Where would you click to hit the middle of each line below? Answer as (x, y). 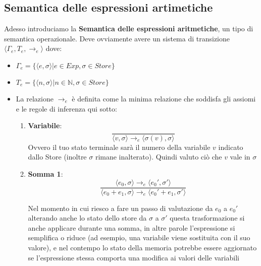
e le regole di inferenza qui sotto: (66, 108)
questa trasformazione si (207, 218)
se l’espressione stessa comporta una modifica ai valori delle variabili (134, 257)
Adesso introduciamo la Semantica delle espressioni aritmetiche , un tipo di (129, 29)
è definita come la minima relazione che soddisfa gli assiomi (164, 98)
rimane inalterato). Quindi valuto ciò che (159, 157)
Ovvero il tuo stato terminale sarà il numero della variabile (119, 147)
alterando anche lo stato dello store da (87, 218)
